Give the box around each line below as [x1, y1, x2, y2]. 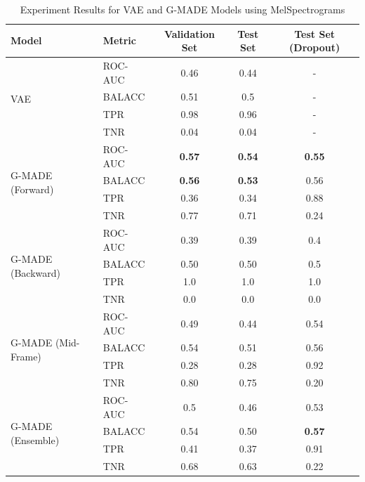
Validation [164, 26, 215, 41]
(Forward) [11, 181, 54, 196]
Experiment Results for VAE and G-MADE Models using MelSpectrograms [20, 2, 345, 16]
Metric [102, 33, 136, 48]
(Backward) [11, 265, 61, 280]
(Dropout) [289, 40, 340, 55]
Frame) [11, 349, 41, 363]
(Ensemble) [11, 432, 60, 447]
